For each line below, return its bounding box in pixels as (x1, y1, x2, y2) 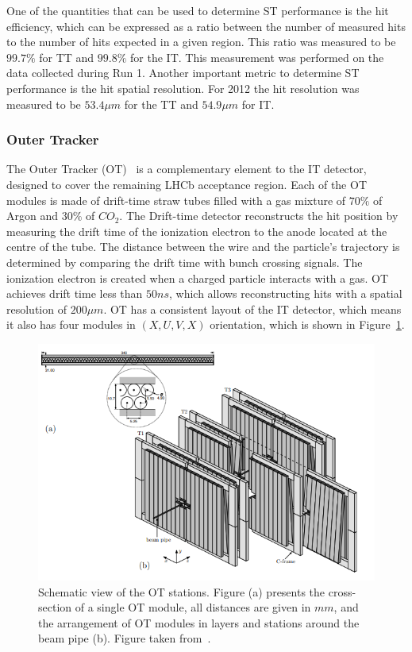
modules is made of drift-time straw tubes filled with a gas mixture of (6, 191, 346, 208)
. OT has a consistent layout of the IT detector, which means (103, 300, 402, 317)
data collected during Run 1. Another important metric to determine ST (6, 64, 360, 81)
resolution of (6, 300, 67, 317)
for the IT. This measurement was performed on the (130, 48, 384, 65)
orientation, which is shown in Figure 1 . (210, 316, 405, 333)
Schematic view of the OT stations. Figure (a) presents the (38, 583, 325, 600)
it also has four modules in (6, 316, 136, 333)
